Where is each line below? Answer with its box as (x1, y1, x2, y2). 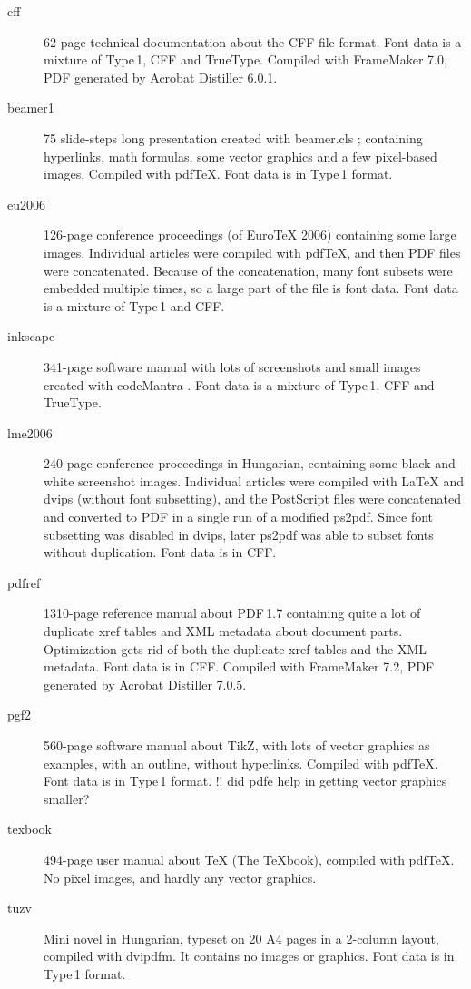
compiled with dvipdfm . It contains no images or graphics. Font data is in (44, 946, 455, 965)
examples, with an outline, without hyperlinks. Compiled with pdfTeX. (44, 753, 438, 772)
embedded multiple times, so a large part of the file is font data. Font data (44, 279, 458, 298)
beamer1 (7, 98, 54, 117)
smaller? (44, 788, 90, 808)
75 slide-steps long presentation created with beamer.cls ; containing (44, 128, 423, 147)
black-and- (401, 454, 460, 473)
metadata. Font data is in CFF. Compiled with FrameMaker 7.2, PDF (44, 657, 435, 676)
